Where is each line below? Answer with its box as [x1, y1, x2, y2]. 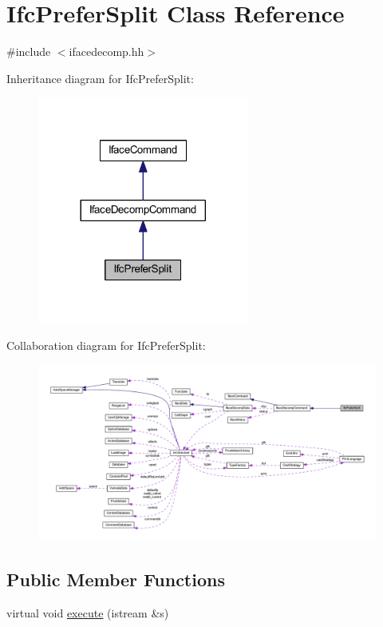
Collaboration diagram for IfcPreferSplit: [6, 337, 206, 354]
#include [6, 43, 51, 60]
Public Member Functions [6, 567, 225, 592]
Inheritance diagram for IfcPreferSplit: [6, 69, 194, 86]
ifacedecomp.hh [69, 43, 144, 60]
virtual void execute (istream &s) [6, 605, 169, 621]
